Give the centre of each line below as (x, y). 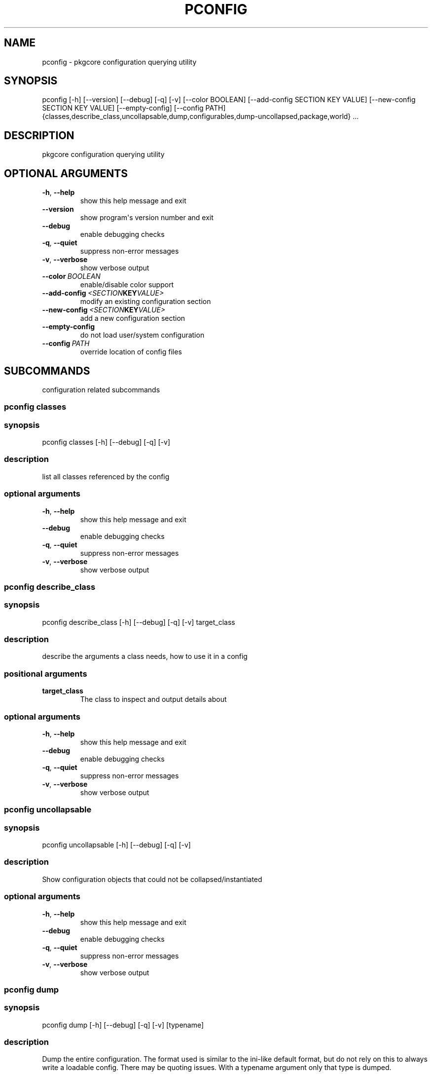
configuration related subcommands (101, 389)
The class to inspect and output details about (153, 699)
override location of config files (131, 352)
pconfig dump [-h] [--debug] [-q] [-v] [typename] (123, 1025)
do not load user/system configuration (142, 335)
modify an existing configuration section (145, 302)
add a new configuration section (133, 318)
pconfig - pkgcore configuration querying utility (119, 62)
